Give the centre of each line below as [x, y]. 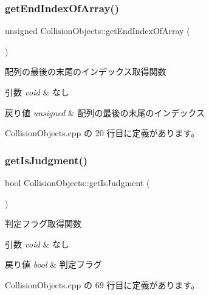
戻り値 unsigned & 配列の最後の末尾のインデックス [105, 112]
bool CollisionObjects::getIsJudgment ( [77, 182]
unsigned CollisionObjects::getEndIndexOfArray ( [98, 31]
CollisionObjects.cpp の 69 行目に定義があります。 [102, 284]
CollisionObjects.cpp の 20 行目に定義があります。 [102, 133]
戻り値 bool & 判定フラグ [53, 264]
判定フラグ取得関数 [43, 224]
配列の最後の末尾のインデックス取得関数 [86, 71]
